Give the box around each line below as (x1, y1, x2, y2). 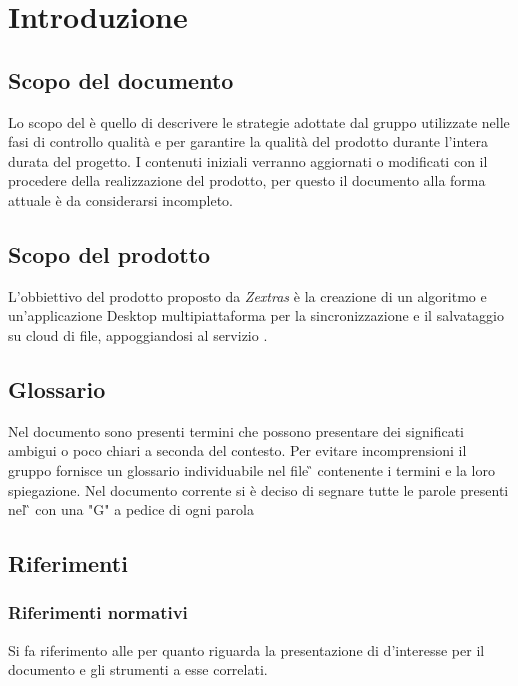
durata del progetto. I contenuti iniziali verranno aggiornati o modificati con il (8, 150, 488, 171)
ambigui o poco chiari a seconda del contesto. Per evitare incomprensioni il (8, 440, 467, 461)
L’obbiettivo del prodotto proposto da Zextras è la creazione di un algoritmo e (8, 285, 487, 306)
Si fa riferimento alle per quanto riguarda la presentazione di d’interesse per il (8, 639, 485, 660)
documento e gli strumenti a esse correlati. (8, 659, 268, 680)
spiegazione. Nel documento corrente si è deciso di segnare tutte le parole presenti (8, 479, 509, 500)
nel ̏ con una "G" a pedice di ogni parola (8, 499, 254, 520)
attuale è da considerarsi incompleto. (8, 189, 234, 210)
